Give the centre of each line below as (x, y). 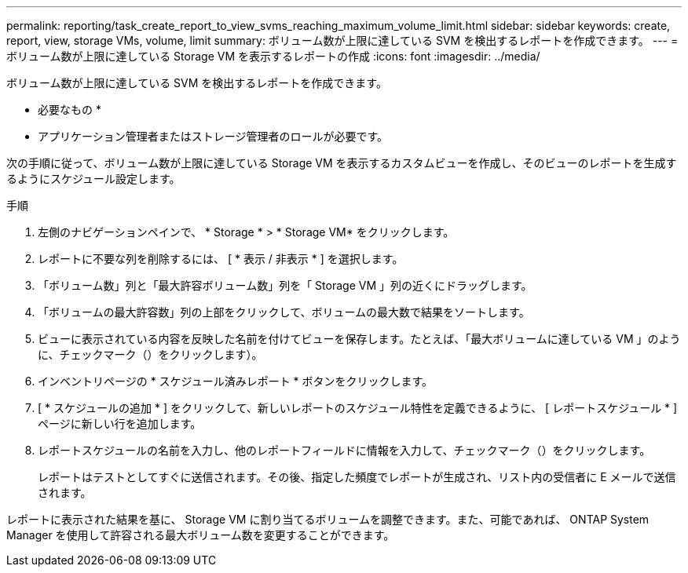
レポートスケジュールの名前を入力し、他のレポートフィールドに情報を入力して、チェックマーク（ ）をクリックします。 (344, 450)
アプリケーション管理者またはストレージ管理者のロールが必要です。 (213, 136)
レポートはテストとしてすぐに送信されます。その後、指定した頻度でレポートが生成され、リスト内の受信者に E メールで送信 (357, 477)
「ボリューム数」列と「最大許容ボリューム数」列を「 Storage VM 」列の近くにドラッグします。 (285, 285)
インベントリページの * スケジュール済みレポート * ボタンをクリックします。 (236, 381)
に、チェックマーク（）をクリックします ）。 (150, 354)
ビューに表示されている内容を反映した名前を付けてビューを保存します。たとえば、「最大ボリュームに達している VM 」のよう (359, 339)
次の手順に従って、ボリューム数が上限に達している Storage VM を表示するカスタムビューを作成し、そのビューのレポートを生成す (342, 163)
